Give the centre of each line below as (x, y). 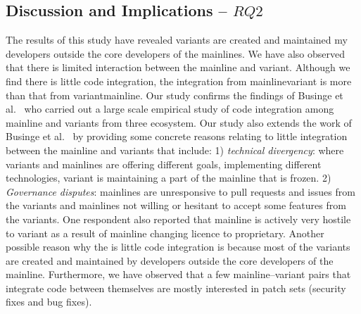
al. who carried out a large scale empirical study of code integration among (170, 109)
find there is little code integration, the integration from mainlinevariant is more (179, 81)
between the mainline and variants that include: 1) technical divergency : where (175, 150)
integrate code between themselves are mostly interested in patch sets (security (176, 288)
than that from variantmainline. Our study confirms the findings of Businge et (175, 95)
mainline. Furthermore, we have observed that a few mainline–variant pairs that (178, 274)
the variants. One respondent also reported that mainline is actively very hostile (178, 219)
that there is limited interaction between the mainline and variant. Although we (178, 67)
